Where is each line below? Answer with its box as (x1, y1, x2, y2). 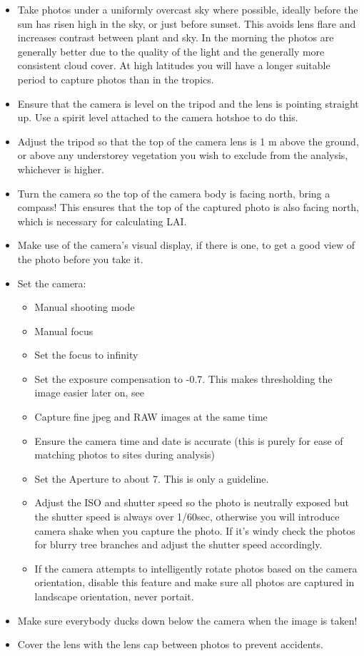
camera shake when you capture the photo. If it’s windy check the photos (34, 523, 355, 538)
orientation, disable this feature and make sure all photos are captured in (34, 575, 355, 590)
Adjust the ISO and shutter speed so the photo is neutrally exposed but (34, 495, 349, 510)
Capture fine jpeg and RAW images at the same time (34, 409, 268, 424)
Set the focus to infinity (34, 347, 138, 362)
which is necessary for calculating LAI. (17, 213, 187, 228)
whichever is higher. (17, 161, 104, 176)
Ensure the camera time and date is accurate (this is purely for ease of (34, 433, 343, 448)
